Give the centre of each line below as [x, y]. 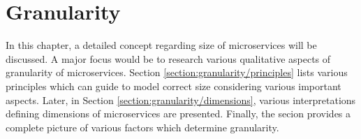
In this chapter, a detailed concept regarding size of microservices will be [161, 45]
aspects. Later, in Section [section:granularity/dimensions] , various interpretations [181, 100]
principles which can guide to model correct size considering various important [174, 86]
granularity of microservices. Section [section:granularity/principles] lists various [177, 72]
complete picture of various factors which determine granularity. [142, 127]
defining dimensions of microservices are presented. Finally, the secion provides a [178, 114]
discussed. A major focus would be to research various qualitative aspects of [168, 58]
